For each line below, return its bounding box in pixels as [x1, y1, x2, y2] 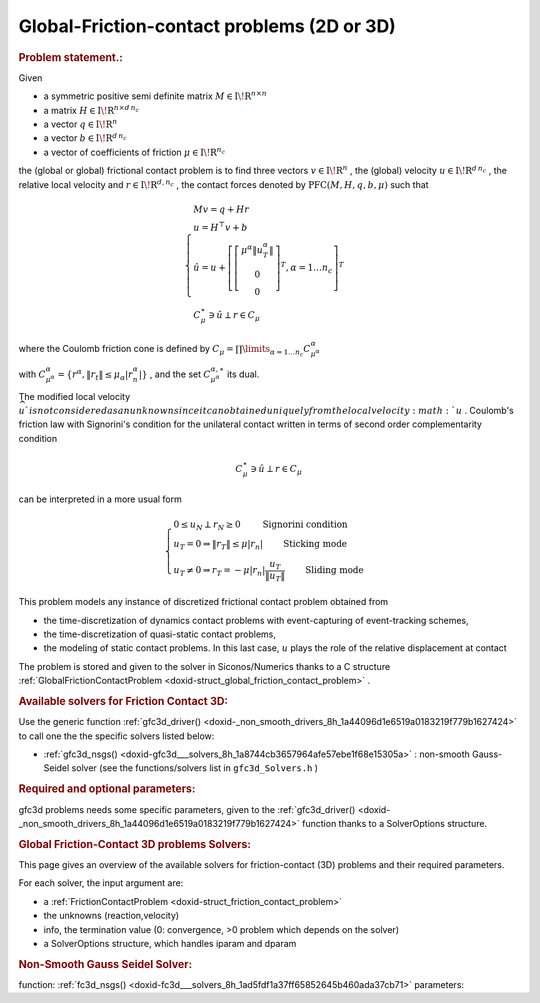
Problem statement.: [18, 50, 124, 64]
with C [18, 368, 47, 380]
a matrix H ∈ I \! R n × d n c [43, 103, 140, 116]
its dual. [226, 368, 260, 380]
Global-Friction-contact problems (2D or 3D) [18, 15, 397, 37]
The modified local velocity [18, 390, 131, 402]
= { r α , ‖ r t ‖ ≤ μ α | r [56, 367, 134, 382]
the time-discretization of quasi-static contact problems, [43, 628, 277, 640]
